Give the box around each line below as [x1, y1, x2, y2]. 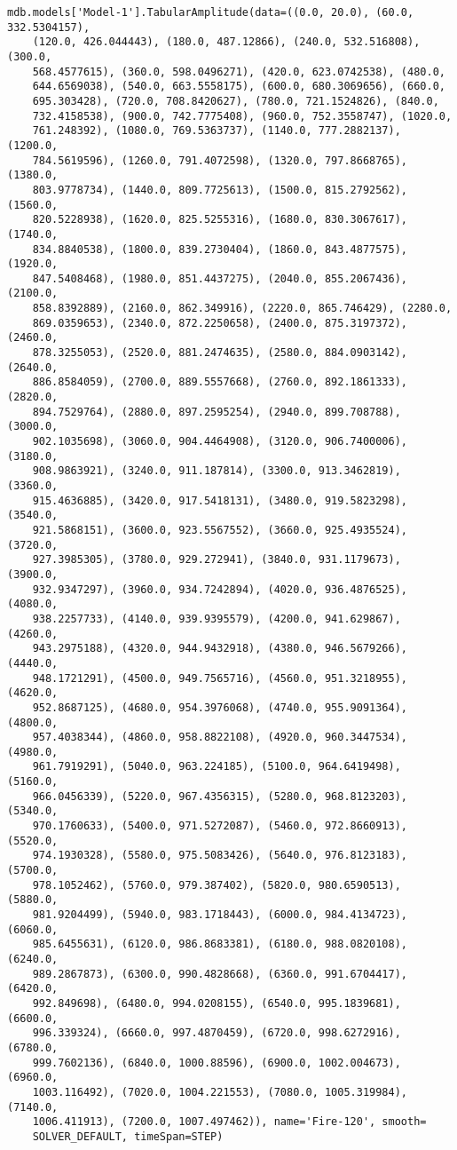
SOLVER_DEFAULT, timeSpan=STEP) [32, 1130, 224, 1143]
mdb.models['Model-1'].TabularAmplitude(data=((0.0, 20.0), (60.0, [7, 6, 414, 19]
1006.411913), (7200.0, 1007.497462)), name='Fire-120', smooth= [32, 1115, 427, 1129]
